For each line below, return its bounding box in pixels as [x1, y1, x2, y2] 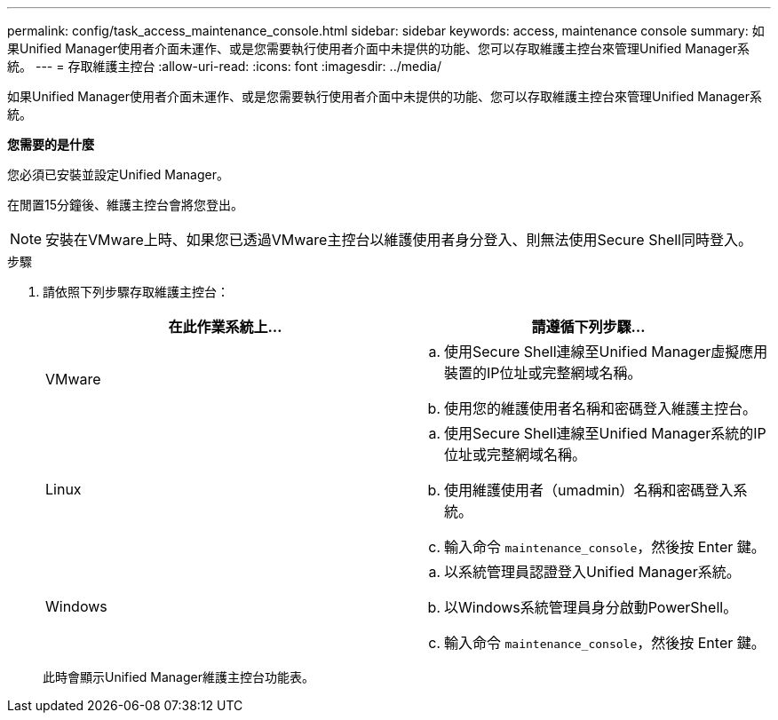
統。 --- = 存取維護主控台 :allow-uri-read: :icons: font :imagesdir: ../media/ [7, 59, 442, 74]
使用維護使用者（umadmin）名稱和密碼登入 [444, 481, 734, 499]
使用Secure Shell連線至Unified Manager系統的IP [444, 424, 766, 442]
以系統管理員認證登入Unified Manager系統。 [444, 563, 741, 581]
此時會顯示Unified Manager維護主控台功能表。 [43, 669, 314, 684]
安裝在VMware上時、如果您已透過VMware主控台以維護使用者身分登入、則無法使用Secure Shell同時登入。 [45, 231, 752, 249]
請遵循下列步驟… [531, 318, 646, 336]
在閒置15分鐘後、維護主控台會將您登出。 [7, 197, 243, 212]
